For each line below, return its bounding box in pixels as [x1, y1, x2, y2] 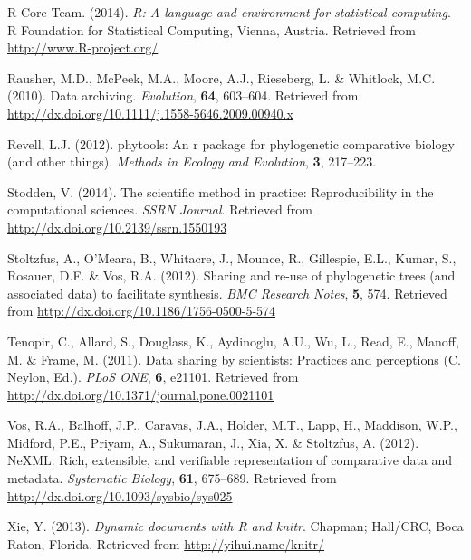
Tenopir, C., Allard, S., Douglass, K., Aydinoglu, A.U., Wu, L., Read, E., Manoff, [7, 331, 459, 350]
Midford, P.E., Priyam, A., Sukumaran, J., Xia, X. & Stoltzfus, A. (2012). [7, 432, 419, 451]
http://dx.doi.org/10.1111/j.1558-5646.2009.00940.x [7, 103, 293, 122]
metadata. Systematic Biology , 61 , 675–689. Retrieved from [7, 469, 337, 488]
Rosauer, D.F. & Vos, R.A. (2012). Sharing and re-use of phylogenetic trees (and [7, 266, 456, 285]
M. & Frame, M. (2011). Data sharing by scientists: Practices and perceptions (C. [7, 349, 461, 368]
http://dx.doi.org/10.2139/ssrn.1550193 [7, 217, 227, 236]
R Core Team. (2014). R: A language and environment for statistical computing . [7, 3, 451, 21]
